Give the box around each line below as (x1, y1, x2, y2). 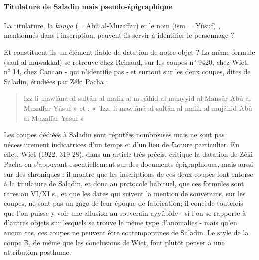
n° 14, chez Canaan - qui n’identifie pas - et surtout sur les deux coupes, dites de (4, 66, 251, 77)
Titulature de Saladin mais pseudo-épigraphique (4, 1, 173, 11)
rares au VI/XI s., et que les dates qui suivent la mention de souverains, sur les (4, 188, 246, 198)
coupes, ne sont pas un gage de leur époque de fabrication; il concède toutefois (4, 198, 243, 208)
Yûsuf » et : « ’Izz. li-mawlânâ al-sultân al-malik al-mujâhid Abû (53, 102, 252, 113)
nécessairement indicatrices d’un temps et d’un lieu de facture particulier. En (4, 139, 240, 149)
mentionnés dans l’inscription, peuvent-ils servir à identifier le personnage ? (4, 30, 234, 40)
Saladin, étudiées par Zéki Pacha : (4, 76, 108, 86)
